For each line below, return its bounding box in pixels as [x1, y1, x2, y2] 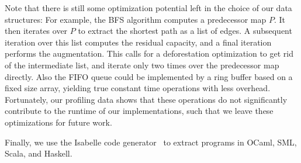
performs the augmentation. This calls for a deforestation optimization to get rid [5, 47, 294, 60]
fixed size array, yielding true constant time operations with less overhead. [5, 82, 271, 94]
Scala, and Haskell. [5, 147, 72, 159]
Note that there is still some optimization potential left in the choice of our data [5, 2, 292, 13]
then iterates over [5, 25, 68, 37]
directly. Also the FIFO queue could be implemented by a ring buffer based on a [5, 70, 293, 82]
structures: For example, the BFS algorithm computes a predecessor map [5, 13, 267, 25]
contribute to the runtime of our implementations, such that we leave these [5, 105, 274, 117]
